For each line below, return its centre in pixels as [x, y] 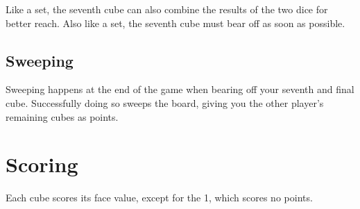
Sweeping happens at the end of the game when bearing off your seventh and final [180, 89]
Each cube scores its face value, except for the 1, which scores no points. [159, 198]
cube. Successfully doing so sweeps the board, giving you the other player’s [165, 102]
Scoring [42, 164]
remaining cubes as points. [62, 116]
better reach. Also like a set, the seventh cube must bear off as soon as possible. [175, 23]
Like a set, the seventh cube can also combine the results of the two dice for [167, 9]
